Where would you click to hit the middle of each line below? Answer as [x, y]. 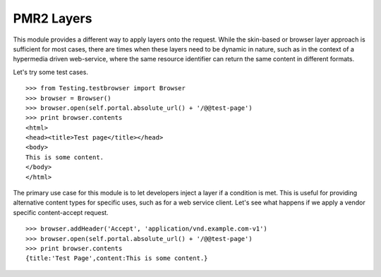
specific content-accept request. [61, 212]
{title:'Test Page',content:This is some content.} [117, 258]
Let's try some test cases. [50, 72]
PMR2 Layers [53, 18]
